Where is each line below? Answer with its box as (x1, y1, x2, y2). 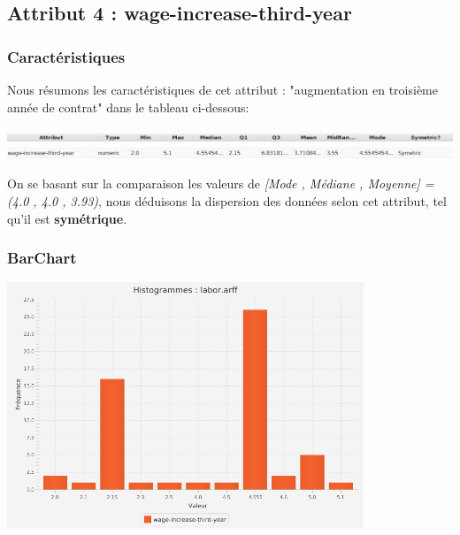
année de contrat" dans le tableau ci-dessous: (7, 97, 249, 116)
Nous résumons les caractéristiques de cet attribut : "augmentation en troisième (7, 80, 438, 98)
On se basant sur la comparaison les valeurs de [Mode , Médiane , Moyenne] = (7, 174, 434, 193)
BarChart (7, 247, 77, 269)
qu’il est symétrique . (7, 209, 127, 227)
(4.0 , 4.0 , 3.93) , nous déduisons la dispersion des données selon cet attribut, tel (7, 191, 447, 210)
